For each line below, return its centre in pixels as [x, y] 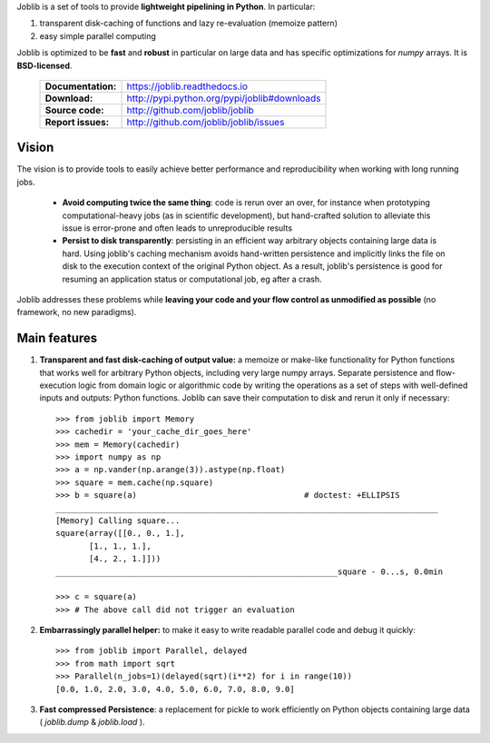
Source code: [74, 110]
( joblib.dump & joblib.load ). [92, 722]
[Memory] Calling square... [118, 520]
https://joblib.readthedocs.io [187, 86]
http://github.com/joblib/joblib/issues [206, 122]
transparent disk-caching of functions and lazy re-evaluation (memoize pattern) [188, 24]
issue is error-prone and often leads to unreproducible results [177, 228]
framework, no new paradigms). [77, 312]
